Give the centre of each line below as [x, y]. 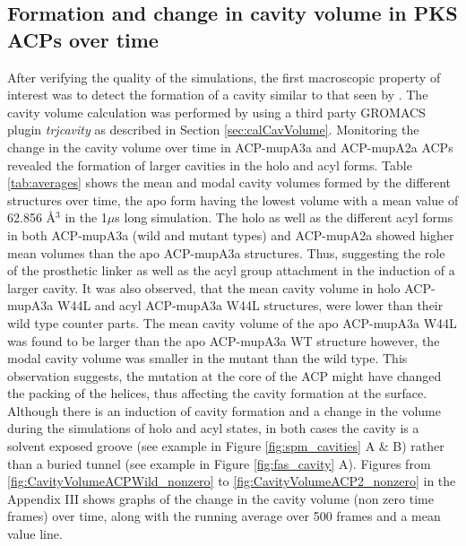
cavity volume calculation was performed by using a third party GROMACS [216, 112]
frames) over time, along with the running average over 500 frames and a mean [224, 516]
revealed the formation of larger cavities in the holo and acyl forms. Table [210, 165]
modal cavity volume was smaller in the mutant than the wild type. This [207, 358]
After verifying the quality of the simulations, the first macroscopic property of [224, 77]
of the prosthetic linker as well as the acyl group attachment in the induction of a [231, 270]
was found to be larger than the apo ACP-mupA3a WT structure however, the [224, 340]
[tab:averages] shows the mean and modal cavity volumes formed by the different [229, 182]
